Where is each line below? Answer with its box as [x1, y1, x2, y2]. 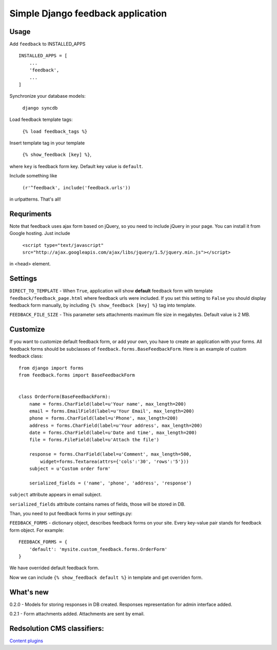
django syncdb [22, 105, 58, 111]
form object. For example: [9, 527, 64, 533]
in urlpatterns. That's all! [9, 196, 61, 202]
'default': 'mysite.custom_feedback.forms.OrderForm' [29, 546, 168, 552]
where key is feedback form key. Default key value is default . [9, 163, 143, 169]
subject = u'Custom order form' [29, 466, 111, 472]
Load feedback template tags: [9, 116, 73, 123]
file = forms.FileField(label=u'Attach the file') [29, 437, 160, 443]
